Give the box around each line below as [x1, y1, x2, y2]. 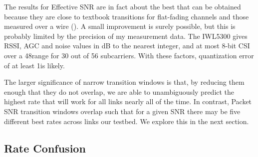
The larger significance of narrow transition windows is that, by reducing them [4, 77, 245, 87]
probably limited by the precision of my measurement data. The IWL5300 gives [4, 30, 248, 41]
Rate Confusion [4, 140, 86, 156]
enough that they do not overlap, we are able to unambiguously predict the [4, 86, 235, 97]
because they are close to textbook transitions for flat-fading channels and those [4, 11, 249, 21]
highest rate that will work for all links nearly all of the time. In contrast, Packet [4, 96, 252, 107]
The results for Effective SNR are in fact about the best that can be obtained [4, 1, 241, 11]
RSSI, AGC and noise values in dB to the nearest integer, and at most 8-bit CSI [4, 40, 250, 51]
